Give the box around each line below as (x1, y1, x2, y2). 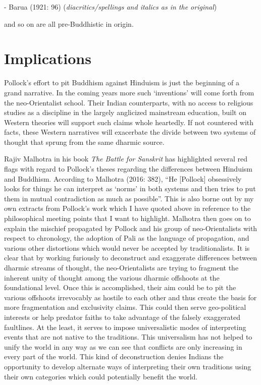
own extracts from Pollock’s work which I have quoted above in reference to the (4, 203, 251, 213)
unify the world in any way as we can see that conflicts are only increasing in (4, 341, 242, 352)
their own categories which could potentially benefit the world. (4, 371, 198, 381)
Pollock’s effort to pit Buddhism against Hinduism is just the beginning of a (4, 77, 240, 88)
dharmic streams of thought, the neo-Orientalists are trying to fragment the (4, 262, 239, 272)
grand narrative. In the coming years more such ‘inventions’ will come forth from (4, 87, 254, 97)
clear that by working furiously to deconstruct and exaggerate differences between (4, 252, 257, 263)
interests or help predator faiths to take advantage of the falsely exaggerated (4, 311, 240, 322)
